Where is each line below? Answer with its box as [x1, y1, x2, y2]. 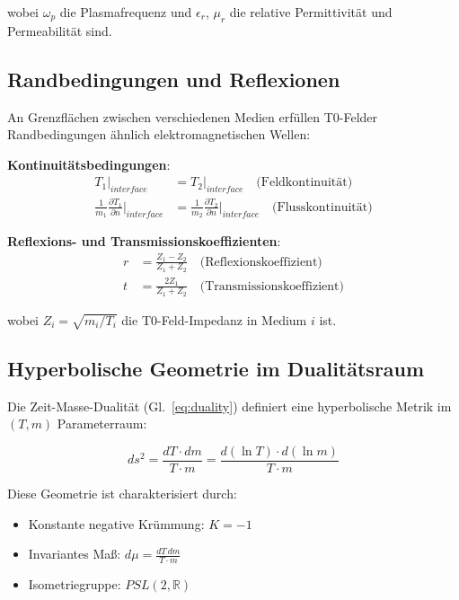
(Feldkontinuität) [256, 176, 353, 190]
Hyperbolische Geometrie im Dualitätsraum [7, 354, 425, 382]
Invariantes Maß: [28, 544, 121, 563]
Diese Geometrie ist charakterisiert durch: [7, 483, 237, 502]
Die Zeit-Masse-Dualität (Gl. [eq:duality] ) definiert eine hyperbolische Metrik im [7, 396, 452, 415]
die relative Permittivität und [229, 3, 393, 21]
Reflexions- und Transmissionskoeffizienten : [7, 232, 281, 251]
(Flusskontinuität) [272, 200, 373, 214]
